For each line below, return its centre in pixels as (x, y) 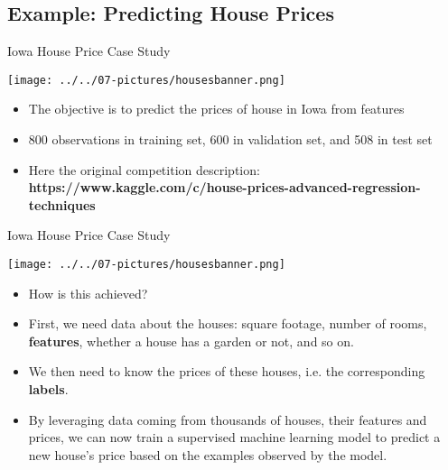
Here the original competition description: (144, 169)
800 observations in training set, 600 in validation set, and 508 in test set (230, 139)
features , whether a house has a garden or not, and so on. (191, 341)
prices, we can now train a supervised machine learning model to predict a (234, 437)
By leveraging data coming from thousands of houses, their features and (228, 419)
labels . (48, 389)
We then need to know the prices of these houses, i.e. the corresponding (227, 371)
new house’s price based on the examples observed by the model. (208, 454)
